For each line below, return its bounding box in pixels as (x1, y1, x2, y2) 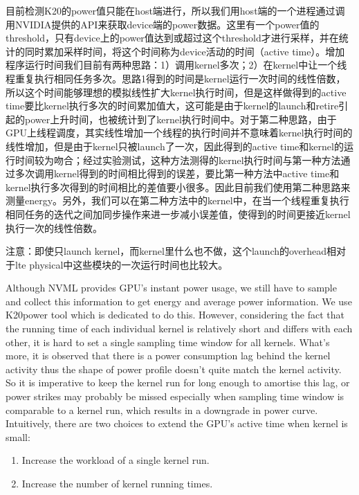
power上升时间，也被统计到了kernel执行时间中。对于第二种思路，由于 (24, 111, 337, 126)
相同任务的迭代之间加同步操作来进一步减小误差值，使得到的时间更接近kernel (6, 206, 351, 221)
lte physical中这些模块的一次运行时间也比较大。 (15, 257, 228, 271)
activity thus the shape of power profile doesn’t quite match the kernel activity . (6, 361, 342, 376)
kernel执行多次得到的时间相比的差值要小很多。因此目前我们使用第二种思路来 (6, 179, 351, 194)
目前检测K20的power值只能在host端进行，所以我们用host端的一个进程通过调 (6, 3, 345, 17)
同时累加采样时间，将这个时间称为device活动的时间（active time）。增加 (24, 44, 345, 58)
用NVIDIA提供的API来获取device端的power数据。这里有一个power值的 (6, 17, 320, 31)
